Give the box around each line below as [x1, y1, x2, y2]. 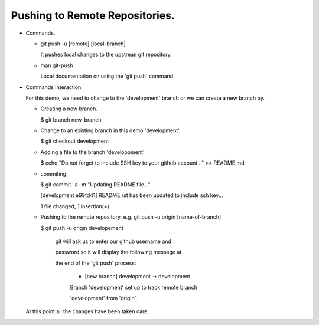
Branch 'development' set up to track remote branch [70, 284, 198, 291]
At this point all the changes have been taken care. [25, 308, 149, 315]
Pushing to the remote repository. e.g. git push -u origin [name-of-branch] [40, 214, 222, 221]
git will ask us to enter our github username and [55, 238, 171, 245]
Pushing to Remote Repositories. [11, 9, 175, 22]
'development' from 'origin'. [70, 294, 138, 301]
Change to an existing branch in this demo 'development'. [40, 127, 181, 134]
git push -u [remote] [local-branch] [40, 40, 126, 47]
